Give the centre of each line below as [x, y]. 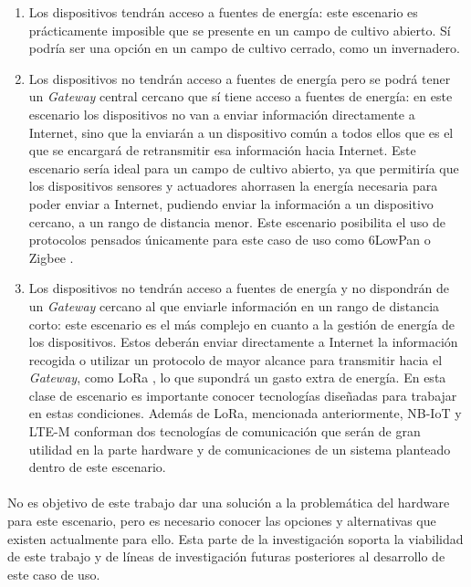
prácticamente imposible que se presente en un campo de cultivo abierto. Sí [240, 30]
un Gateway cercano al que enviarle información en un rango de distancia [234, 305]
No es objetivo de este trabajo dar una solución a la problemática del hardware [229, 503]
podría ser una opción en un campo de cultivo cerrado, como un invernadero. [244, 48]
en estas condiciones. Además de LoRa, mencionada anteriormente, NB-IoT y [245, 413]
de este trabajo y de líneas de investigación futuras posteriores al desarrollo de [226, 556]
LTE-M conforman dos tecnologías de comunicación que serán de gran [225, 431]
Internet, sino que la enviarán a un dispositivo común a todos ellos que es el [241, 132]
